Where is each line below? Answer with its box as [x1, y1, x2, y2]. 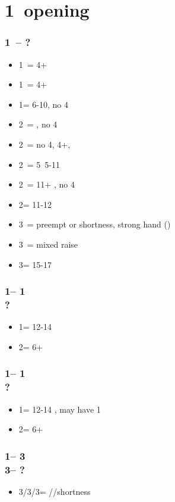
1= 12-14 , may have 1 [18, 403, 101, 415]
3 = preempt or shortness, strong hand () [18, 218, 171, 230]
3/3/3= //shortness [18, 485, 91, 497]
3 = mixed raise [18, 238, 78, 250]
